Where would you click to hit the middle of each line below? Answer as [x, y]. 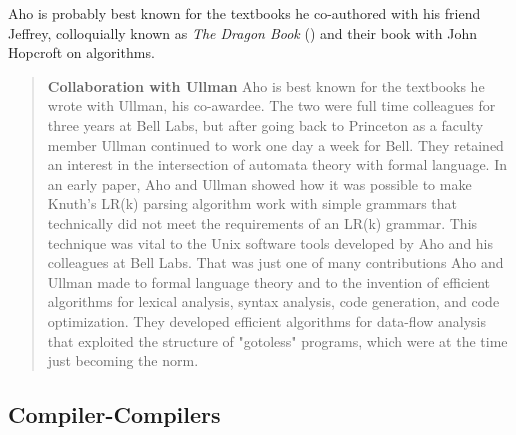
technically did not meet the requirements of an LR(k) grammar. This [262, 222]
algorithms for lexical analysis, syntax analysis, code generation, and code [273, 301]
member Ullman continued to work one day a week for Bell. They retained [275, 144]
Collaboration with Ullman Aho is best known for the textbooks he [266, 85]
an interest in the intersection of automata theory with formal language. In [277, 164]
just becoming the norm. [123, 360]
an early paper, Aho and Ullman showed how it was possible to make [259, 183]
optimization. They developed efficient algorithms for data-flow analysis [266, 320]
